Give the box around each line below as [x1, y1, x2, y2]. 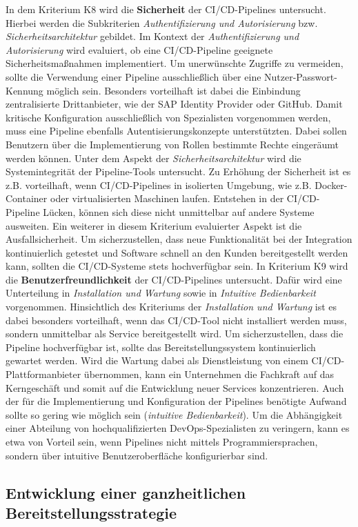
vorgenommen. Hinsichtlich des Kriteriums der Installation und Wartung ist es [6, 299, 337, 314]
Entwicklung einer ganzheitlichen [6, 481, 246, 503]
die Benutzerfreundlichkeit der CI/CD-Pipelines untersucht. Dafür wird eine [6, 272, 342, 286]
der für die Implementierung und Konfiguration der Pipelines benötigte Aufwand [6, 394, 347, 408]
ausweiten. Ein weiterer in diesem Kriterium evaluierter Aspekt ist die [6, 218, 302, 232]
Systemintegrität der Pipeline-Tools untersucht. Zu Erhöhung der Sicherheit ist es [6, 164, 351, 179]
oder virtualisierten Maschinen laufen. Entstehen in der [50, 191, 284, 206]
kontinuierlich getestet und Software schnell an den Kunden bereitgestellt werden [6, 245, 348, 259]
